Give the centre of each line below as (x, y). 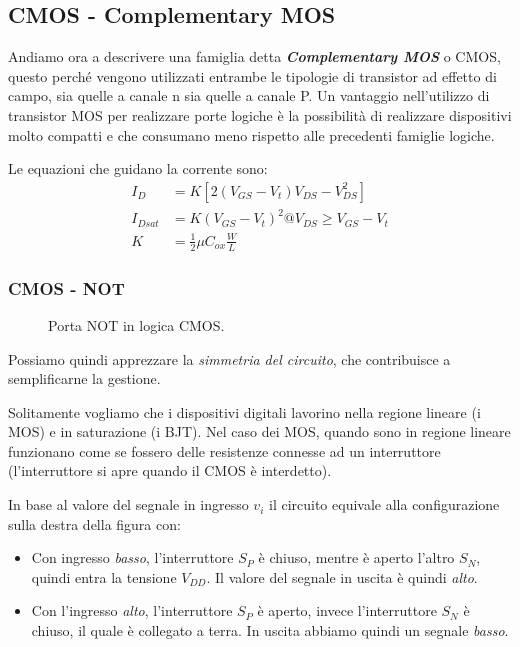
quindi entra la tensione (104, 576)
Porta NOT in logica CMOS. (136, 324)
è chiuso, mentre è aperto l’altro (356, 557)
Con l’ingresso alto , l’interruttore (132, 610)
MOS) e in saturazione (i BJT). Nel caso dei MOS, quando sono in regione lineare (259, 431)
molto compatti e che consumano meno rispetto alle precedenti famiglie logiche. (251, 134)
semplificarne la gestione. (84, 378)
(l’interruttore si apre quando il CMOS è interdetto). (170, 470)
